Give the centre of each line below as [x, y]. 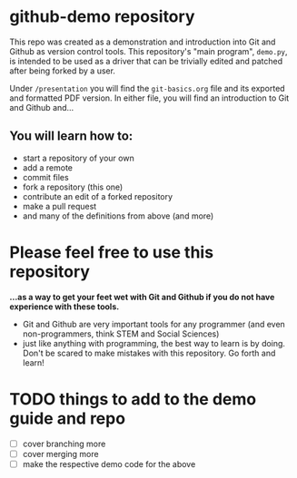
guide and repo [67, 418]
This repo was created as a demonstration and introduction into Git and [143, 42]
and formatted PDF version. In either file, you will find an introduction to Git [149, 98]
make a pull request [59, 206]
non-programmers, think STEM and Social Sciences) [121, 334]
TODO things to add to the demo [133, 399]
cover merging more [60, 454]
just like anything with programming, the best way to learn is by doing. [154, 343]
